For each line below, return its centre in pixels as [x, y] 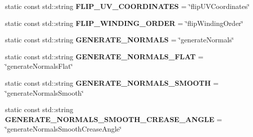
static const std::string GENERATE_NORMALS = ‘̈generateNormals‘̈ [119, 40]
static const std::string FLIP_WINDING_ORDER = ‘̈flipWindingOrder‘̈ [124, 23]
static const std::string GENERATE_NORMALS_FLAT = [104, 56]
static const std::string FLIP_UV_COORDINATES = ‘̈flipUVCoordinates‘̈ [127, 6]
